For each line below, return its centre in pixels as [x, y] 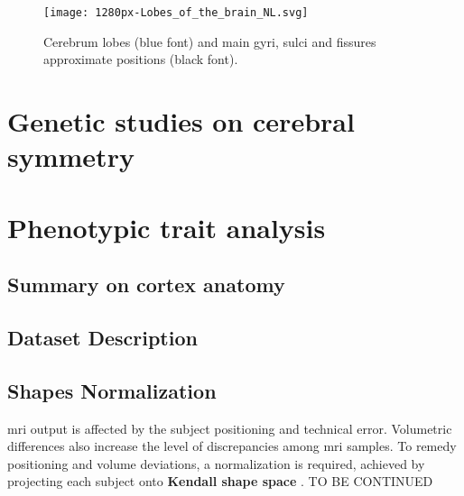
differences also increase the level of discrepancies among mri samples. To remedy [232, 446]
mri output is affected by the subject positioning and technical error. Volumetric [230, 428]
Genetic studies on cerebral [181, 121]
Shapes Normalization [112, 390]
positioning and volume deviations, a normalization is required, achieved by [216, 463]
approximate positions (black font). [141, 59]
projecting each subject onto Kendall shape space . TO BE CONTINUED [220, 481]
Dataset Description [102, 337]
